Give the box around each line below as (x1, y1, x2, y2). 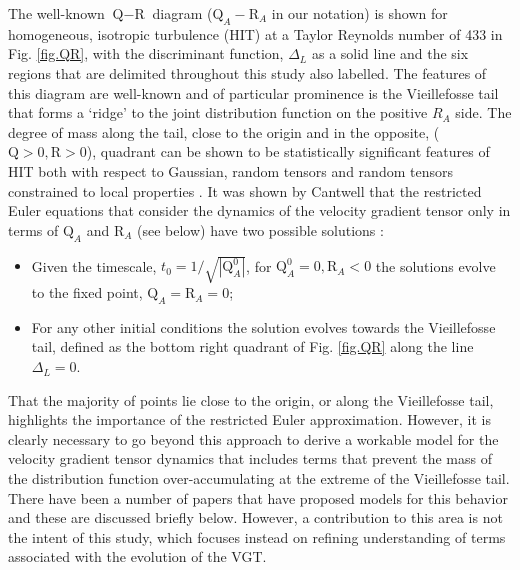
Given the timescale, (31, 255, 157, 276)
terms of (8, 219, 59, 240)
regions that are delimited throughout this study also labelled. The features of (8, 62, 487, 83)
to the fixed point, (31, 282, 143, 303)
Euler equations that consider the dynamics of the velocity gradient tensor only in (8, 200, 511, 221)
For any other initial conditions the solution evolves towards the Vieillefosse (31, 316, 496, 337)
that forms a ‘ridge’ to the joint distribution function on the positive (8, 102, 428, 123)
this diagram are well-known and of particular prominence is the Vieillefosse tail (8, 82, 499, 103)
